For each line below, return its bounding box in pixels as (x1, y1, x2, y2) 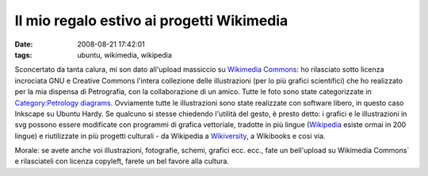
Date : (14, 39, 33, 49)
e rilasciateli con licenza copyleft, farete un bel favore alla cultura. (14, 156, 230, 166)
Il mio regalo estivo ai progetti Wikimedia (14, 12, 289, 29)
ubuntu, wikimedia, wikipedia (77, 50, 172, 59)
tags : (14, 50, 32, 59)
